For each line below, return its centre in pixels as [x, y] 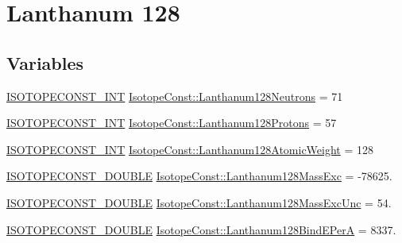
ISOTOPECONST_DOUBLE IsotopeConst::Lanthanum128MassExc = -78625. [199, 176]
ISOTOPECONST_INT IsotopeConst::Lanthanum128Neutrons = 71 [175, 96]
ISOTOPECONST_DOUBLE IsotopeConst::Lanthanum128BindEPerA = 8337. [201, 229]
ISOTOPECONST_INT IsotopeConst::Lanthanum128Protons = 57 [172, 123]
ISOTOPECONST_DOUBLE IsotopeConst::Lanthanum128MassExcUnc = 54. [199, 202]
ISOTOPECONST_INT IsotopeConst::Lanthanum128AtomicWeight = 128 [190, 149]
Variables [45, 62]
